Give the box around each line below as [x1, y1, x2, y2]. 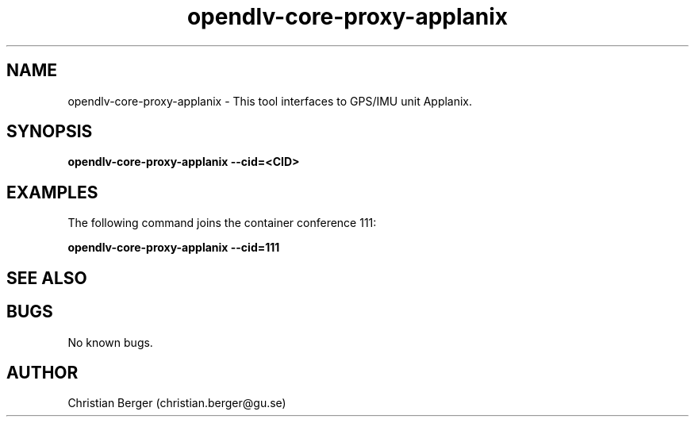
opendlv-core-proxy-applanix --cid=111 [67, 240, 280, 255]
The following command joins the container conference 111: [67, 216, 377, 230]
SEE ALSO [6, 267, 87, 288]
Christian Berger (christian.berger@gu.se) [67, 396, 286, 410]
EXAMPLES [6, 182, 98, 202]
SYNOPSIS [6, 121, 93, 142]
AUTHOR [6, 362, 79, 383]
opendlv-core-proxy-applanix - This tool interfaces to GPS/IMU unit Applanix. [67, 94, 473, 108]
